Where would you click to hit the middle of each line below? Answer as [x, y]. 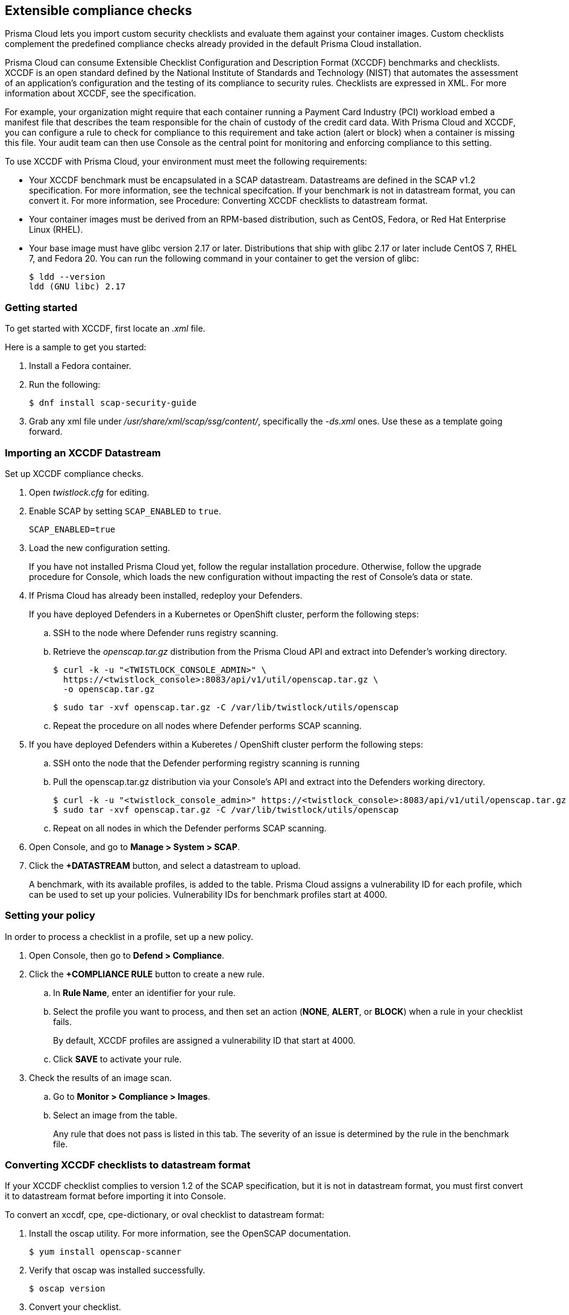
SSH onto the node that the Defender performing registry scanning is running [206, 763]
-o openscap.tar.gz [109, 689]
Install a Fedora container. [80, 366]
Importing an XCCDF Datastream [83, 453]
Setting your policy [50, 916]
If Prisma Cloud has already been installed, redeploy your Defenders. [166, 595]
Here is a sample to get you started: [76, 347]
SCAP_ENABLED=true [72, 529]
